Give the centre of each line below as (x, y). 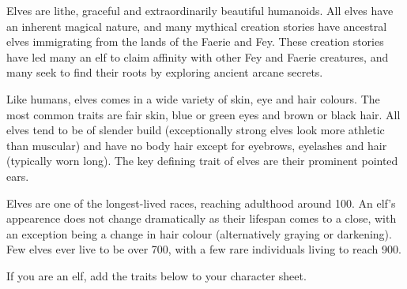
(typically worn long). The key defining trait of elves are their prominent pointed (202, 161)
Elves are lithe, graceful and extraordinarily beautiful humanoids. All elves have (200, 10)
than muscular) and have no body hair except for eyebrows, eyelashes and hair (197, 145)
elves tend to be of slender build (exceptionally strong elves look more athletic (196, 130)
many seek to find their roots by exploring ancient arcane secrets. (165, 72)
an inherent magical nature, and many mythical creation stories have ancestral (197, 26)
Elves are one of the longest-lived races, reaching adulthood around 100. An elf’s (201, 203)
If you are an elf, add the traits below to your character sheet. (156, 275)
